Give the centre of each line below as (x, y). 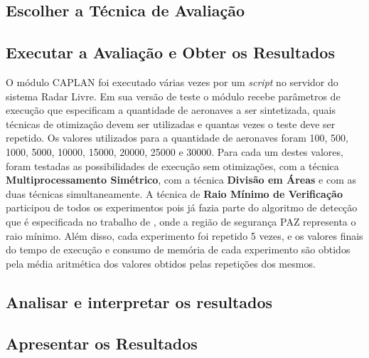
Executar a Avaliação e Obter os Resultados (170, 52)
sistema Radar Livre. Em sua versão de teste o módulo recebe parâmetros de (173, 96)
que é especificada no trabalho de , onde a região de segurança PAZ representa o (181, 221)
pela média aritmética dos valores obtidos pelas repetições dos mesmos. (161, 263)
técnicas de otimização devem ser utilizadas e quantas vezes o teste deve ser (171, 123)
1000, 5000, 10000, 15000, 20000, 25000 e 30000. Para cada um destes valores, (175, 151)
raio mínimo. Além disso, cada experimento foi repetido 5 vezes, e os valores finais (184, 235)
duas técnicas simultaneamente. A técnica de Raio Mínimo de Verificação (174, 193)
